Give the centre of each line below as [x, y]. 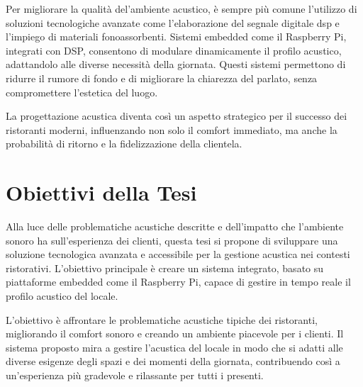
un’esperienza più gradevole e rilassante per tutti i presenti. [135, 375]
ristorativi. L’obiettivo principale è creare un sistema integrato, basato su [165, 268]
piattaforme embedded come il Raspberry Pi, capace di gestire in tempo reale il [178, 282]
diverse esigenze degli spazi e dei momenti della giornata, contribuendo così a [173, 361]
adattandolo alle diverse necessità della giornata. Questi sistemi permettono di [176, 64]
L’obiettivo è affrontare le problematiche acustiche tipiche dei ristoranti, [162, 319]
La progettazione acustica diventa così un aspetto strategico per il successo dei [177, 116]
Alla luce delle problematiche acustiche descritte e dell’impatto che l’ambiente [175, 226]
